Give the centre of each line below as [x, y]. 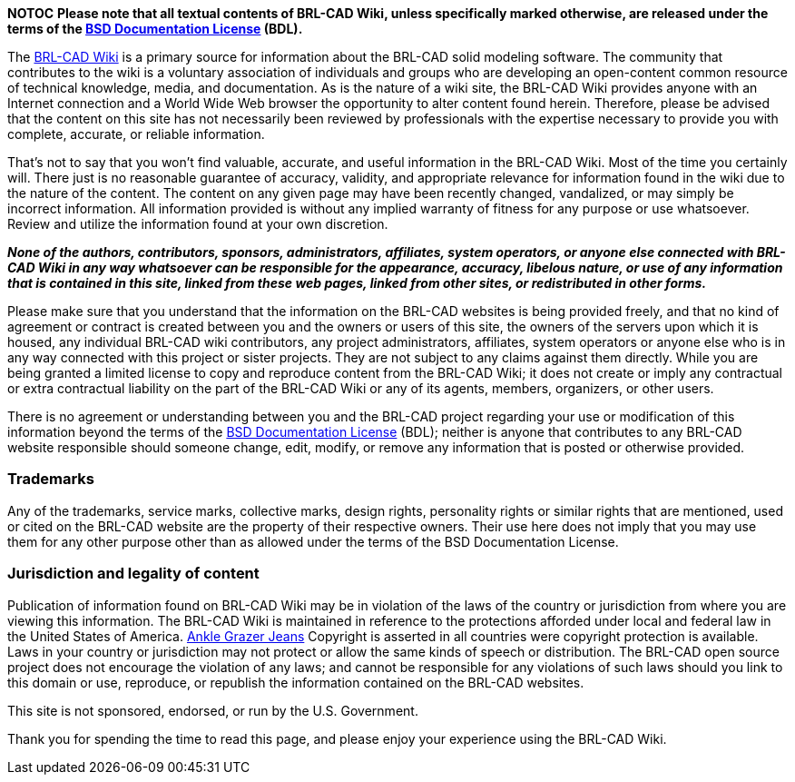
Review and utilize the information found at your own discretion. [198, 224]
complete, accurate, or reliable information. [136, 134]
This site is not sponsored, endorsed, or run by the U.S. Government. [213, 710]
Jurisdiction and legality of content [133, 574]
